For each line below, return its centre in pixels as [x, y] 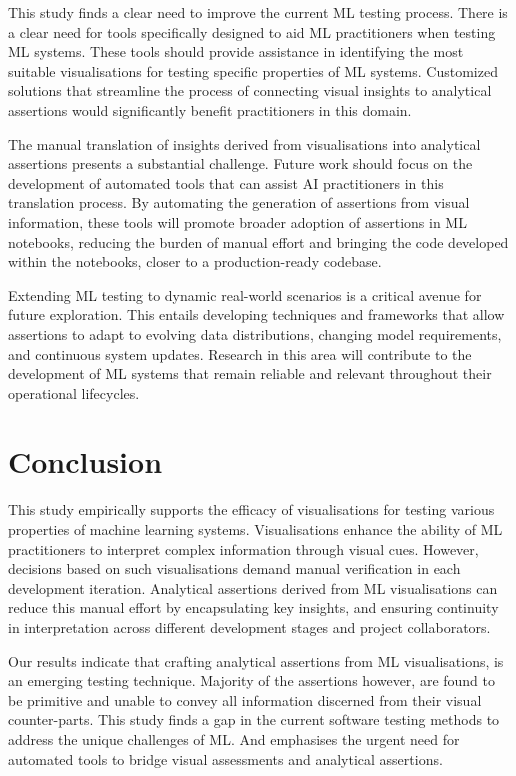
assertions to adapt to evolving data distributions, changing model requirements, [255, 333]
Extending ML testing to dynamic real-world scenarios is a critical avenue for [245, 294]
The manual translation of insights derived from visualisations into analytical [244, 143]
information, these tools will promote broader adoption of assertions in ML [237, 221]
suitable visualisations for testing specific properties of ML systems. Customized [253, 70]
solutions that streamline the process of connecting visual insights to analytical [250, 90]
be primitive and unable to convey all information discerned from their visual [245, 699]
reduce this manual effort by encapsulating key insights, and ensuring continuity [253, 607]
